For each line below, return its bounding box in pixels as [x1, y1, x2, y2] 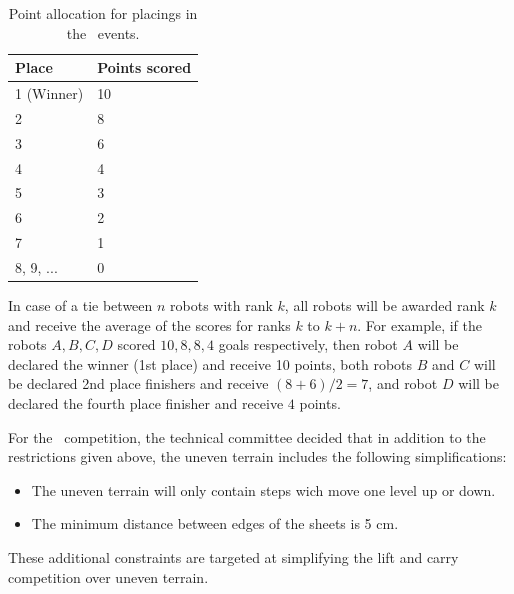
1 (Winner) [15, 83, 84, 104]
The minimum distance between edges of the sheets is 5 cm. [31, 513, 399, 534]
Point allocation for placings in [8, 3, 198, 23]
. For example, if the [357, 314, 482, 335]
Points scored [97, 57, 192, 78]
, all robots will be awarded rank [284, 295, 485, 316]
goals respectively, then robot [218, 334, 398, 355]
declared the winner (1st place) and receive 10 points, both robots [8, 353, 413, 374]
